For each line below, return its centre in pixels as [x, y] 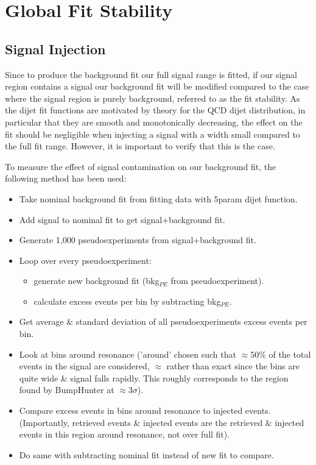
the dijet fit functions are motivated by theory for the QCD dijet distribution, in [155, 110]
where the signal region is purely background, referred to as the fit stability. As [153, 98]
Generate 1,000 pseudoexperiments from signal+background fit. [138, 240]
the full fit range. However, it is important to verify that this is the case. [140, 146]
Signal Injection [55, 48]
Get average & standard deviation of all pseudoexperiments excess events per [163, 321]
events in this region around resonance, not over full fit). [125, 434]
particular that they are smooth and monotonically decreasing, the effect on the [154, 122]
